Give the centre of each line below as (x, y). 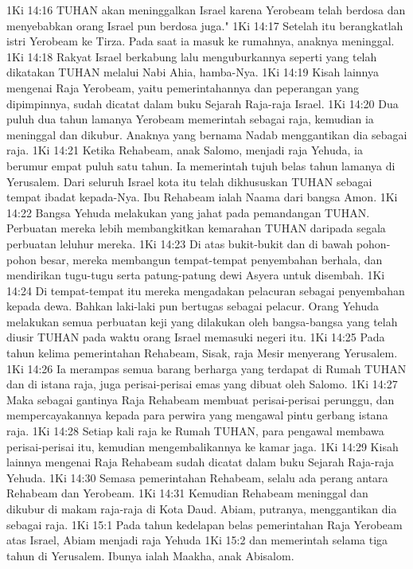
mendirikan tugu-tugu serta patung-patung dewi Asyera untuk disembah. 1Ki (196, 275)
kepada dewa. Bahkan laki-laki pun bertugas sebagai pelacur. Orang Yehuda (193, 306)
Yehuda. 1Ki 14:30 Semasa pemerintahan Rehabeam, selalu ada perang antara (197, 477)
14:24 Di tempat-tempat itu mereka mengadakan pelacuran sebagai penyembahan (206, 290)
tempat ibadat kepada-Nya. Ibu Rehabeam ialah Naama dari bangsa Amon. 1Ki (202, 197)
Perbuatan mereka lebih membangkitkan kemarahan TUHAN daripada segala (196, 228)
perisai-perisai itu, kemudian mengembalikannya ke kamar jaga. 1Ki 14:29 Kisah (203, 446)
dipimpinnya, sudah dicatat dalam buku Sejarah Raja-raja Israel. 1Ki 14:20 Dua (203, 103)
